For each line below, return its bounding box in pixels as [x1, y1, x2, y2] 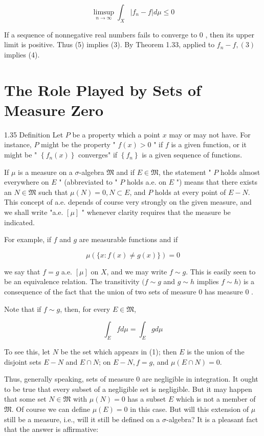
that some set [4, 393, 47, 404]
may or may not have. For [169, 129, 251, 140]
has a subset [127, 393, 166, 404]
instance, [4, 139, 32, 150]
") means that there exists [176, 176, 258, 187]
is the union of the [187, 346, 245, 356]
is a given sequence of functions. [142, 149, 243, 160]
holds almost [220, 166, 260, 177]
